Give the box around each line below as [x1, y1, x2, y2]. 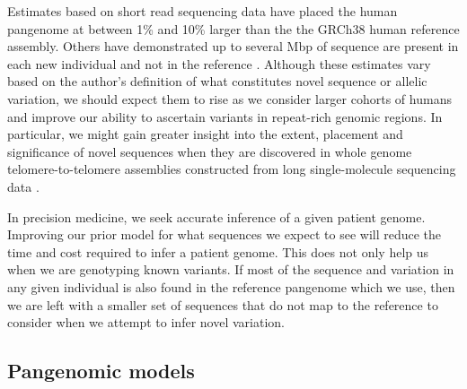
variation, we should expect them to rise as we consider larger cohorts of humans [7, 89, 452, 108]
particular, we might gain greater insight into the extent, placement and [7, 125, 403, 143]
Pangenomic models [7, 357, 195, 385]
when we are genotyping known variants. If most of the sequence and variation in [7, 260, 454, 279]
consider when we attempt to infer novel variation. [7, 313, 285, 332]
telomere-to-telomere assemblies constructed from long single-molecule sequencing [7, 160, 456, 178]
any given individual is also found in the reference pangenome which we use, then [7, 277, 455, 296]
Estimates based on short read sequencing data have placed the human [7, 2, 398, 20]
